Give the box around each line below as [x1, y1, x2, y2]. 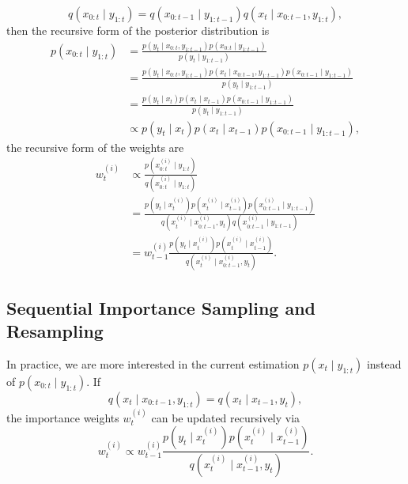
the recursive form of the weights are [6, 138, 184, 155]
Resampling [6, 318, 104, 342]
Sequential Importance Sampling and [6, 295, 316, 320]
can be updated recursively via [151, 409, 300, 425]
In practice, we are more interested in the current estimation [6, 355, 300, 372]
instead [366, 355, 402, 372]
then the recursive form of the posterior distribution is [6, 22, 270, 38]
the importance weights [6, 409, 119, 425]
